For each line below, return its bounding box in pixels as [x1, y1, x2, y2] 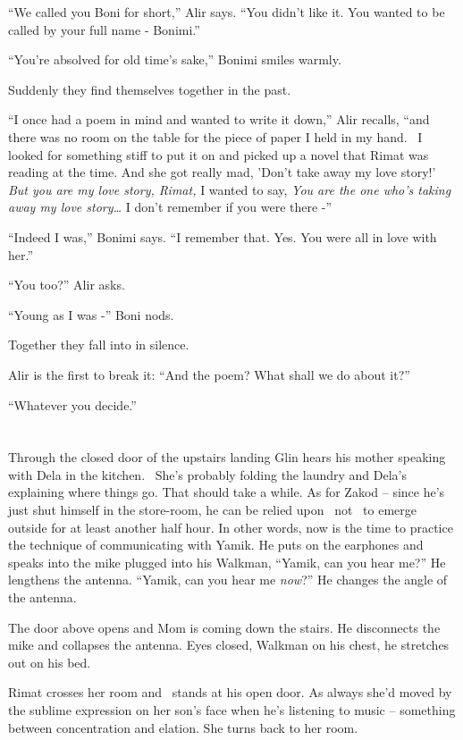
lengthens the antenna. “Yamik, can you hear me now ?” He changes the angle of [8, 570, 448, 589]
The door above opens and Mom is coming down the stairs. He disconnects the [8, 618, 441, 636]
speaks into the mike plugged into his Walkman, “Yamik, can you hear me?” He [8, 552, 446, 571]
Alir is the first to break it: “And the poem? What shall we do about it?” [8, 365, 410, 383]
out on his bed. [8, 652, 91, 671]
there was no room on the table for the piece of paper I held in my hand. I [8, 127, 423, 146]
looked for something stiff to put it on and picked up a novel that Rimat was [8, 145, 429, 164]
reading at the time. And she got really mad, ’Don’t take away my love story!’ [8, 163, 436, 181]
